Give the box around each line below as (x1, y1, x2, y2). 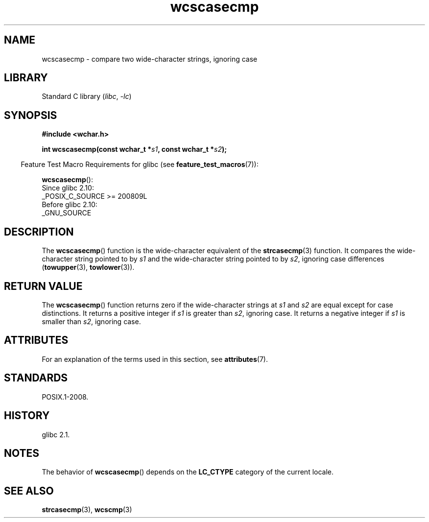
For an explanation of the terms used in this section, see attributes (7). (42, 355, 268, 363)
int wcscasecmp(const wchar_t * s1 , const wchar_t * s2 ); (42, 145, 227, 154)
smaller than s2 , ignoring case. (42, 317, 141, 326)
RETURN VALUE (4, 280, 83, 292)
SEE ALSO (4, 484, 54, 497)
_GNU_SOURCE (42, 209, 92, 217)
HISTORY (4, 409, 50, 422)
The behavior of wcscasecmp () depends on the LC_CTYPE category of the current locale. (42, 468, 334, 476)
